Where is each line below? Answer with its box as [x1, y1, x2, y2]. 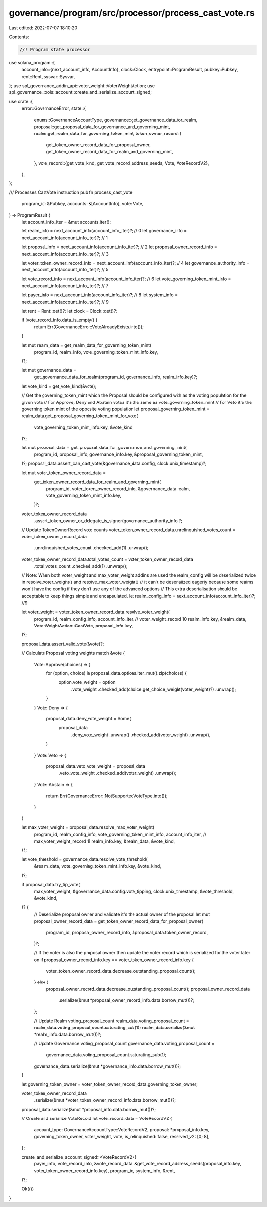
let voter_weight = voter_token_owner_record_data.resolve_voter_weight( [21, 609, 170, 615]
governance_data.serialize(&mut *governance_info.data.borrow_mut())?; [34, 1063, 181, 1069]
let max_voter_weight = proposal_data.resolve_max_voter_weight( [21, 824, 155, 830]
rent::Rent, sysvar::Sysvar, [21, 73, 75, 79]
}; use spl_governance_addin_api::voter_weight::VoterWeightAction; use [9, 83, 155, 89]
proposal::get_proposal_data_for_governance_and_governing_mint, [34, 124, 170, 130]
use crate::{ [9, 98, 33, 104]
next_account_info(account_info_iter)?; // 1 [21, 235, 108, 241]
